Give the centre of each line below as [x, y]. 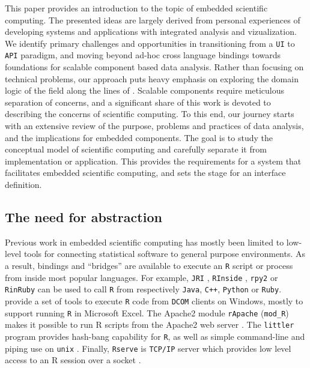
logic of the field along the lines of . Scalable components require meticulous [145, 90]
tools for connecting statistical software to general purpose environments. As [165, 254]
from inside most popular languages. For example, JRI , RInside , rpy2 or [141, 277]
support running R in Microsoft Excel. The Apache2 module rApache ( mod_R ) [147, 312]
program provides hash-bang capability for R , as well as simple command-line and [155, 336]
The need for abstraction [84, 217]
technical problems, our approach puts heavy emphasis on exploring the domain [152, 78]
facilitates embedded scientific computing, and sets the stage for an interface [145, 173]
